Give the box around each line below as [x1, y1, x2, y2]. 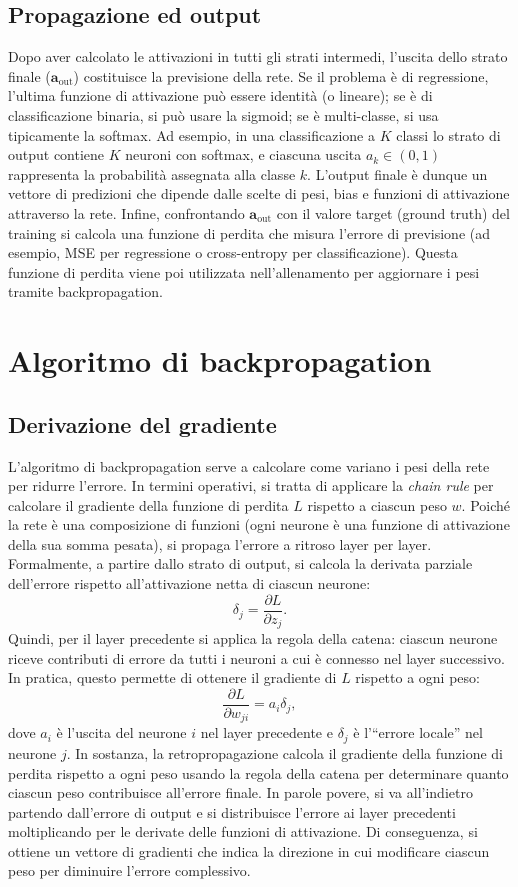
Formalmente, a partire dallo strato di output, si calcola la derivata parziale [8, 553, 473, 574]
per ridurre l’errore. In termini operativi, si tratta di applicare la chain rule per [8, 475, 494, 496]
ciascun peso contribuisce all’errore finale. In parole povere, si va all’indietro [8, 782, 473, 803]
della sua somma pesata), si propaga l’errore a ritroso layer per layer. [8, 533, 432, 554]
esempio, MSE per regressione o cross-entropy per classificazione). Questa [8, 242, 458, 263]
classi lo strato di [396, 124, 501, 145]
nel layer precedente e [200, 722, 333, 743]
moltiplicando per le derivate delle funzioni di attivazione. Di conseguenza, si [8, 821, 478, 842]
